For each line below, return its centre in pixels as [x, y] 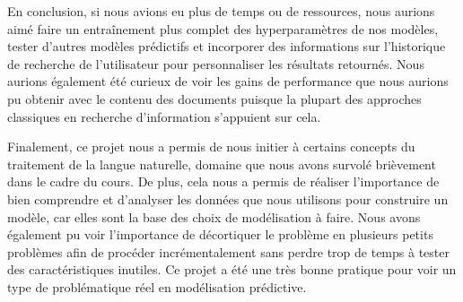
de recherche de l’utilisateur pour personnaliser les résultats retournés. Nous [216, 63]
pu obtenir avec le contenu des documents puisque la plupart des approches [214, 98]
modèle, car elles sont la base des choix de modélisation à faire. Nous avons [214, 216]
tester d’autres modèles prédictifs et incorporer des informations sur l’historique [227, 46]
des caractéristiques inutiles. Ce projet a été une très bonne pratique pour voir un [232, 269]
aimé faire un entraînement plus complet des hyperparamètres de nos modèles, [223, 28]
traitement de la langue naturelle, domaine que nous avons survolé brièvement [222, 164]
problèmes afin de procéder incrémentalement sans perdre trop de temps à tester [228, 251]
